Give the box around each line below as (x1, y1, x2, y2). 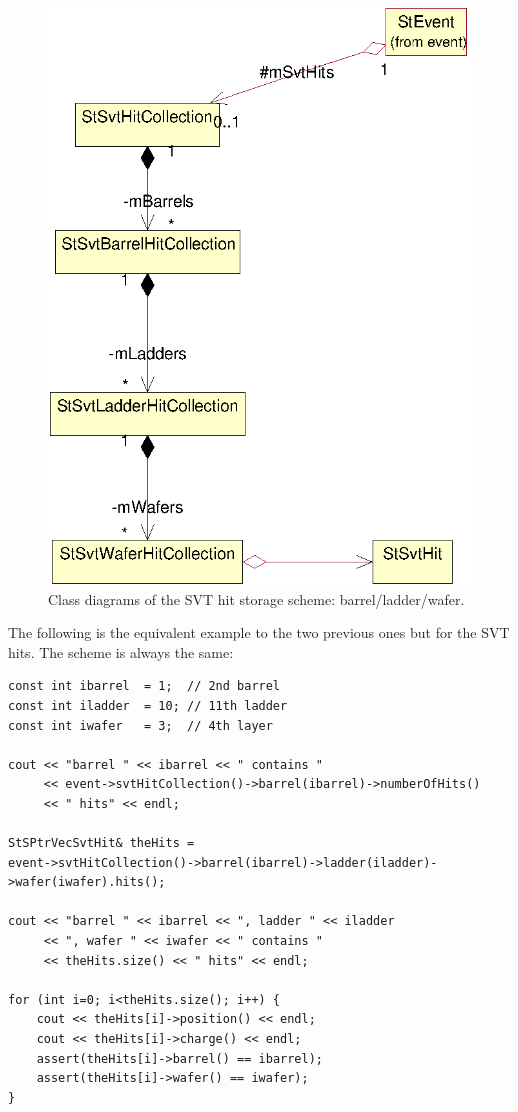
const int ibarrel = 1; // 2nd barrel (8, 679, 281, 694)
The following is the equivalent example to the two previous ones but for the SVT (8, 622, 510, 643)
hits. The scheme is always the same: (8, 641, 234, 662)
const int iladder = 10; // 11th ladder (8, 698, 288, 713)
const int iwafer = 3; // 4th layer (8, 718, 273, 733)
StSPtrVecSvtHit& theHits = (8, 836, 195, 851)
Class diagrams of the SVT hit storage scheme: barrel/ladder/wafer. (48, 588, 465, 609)
